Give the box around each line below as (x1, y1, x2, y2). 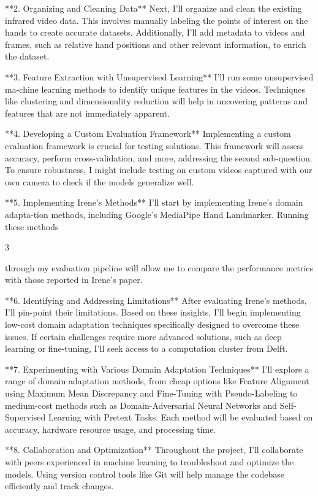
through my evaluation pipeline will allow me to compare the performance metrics (5, 261, 314, 274)
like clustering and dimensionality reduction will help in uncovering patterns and (5, 95, 308, 107)
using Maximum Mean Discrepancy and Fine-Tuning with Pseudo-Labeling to (5, 387, 298, 400)
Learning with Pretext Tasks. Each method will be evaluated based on (48, 411, 313, 424)
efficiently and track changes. (5, 479, 114, 492)
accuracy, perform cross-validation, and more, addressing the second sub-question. (5, 151, 312, 164)
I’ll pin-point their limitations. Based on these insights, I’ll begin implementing (5, 306, 301, 319)
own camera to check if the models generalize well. (5, 175, 194, 188)
